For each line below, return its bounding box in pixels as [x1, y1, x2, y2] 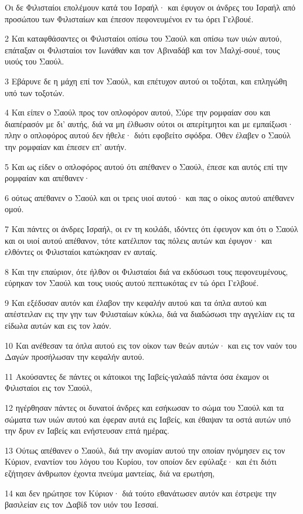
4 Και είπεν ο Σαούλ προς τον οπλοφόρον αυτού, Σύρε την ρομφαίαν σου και [5, 106, 271, 118]
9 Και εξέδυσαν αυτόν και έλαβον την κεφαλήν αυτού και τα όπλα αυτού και [5, 296, 267, 308]
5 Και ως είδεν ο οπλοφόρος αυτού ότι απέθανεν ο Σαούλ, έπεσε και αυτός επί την [5, 160, 288, 172]
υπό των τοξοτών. [5, 86, 64, 98]
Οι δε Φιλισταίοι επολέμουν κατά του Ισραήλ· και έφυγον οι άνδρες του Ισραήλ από [5, 1, 296, 13]
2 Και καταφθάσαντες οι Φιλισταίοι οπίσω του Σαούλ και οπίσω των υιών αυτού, [5, 32, 282, 45]
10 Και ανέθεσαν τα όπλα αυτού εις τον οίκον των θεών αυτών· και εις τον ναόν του [5, 339, 297, 351]
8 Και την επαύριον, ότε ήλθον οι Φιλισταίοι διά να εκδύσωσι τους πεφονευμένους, [5, 265, 288, 277]
